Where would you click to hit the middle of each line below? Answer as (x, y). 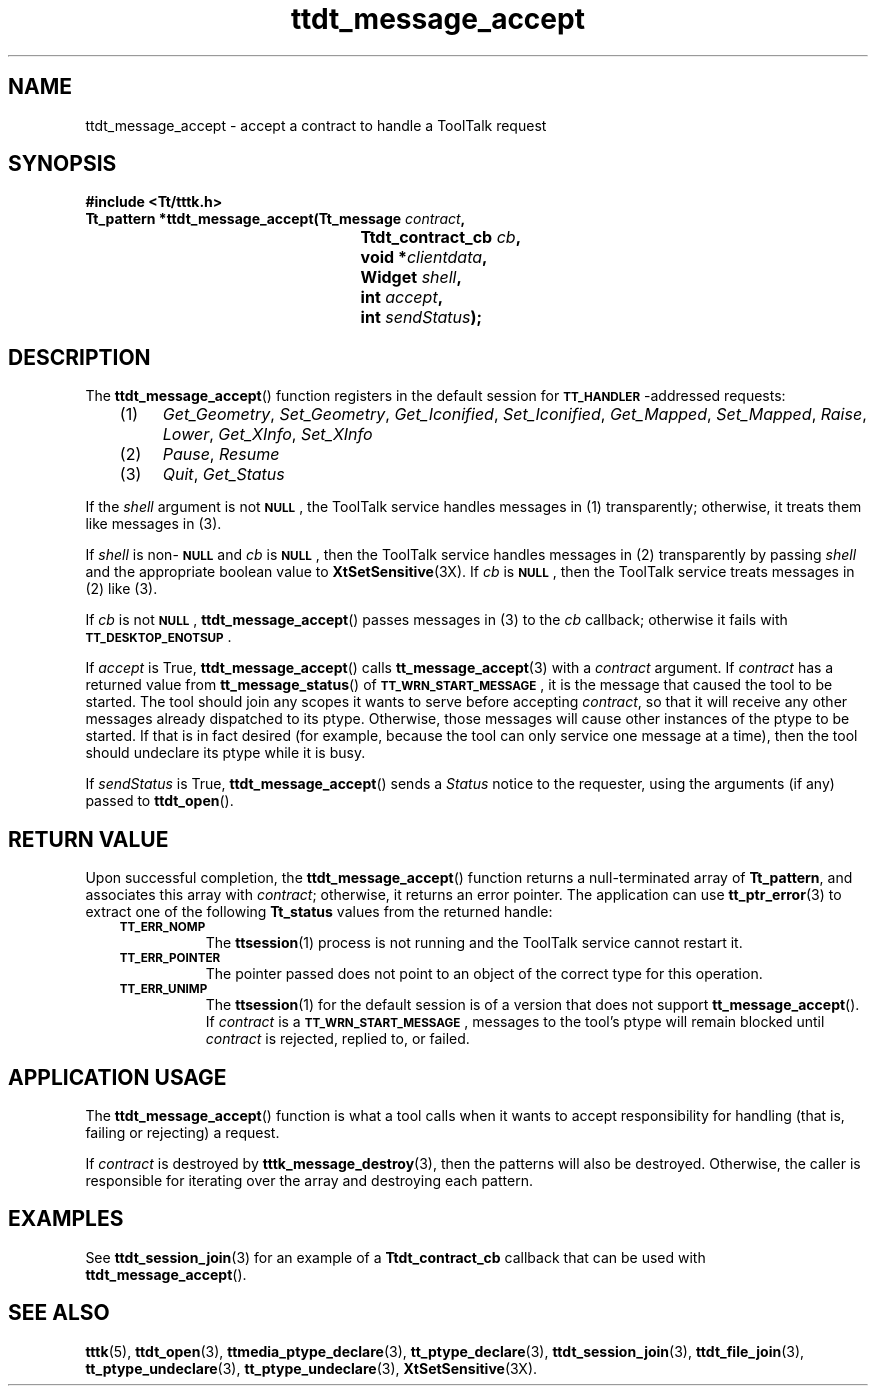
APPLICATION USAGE (117, 1077)
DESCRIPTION (79, 357)
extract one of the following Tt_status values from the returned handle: (319, 912)
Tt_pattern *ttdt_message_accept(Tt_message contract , (275, 219)
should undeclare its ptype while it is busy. (225, 753)
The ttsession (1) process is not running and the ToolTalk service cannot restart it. (474, 943)
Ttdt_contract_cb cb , (440, 237)
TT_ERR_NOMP (162, 927)
